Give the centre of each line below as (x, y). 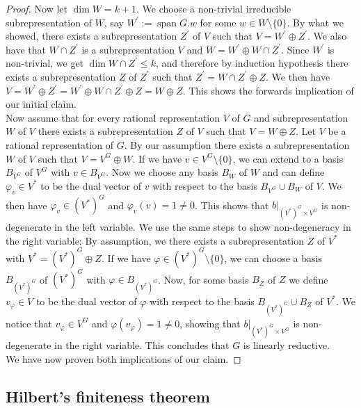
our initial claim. (41, 104)
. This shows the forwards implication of (268, 90)
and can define (294, 172)
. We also (327, 36)
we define (308, 279)
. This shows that (232, 205)
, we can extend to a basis (288, 158)
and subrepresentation (301, 117)
